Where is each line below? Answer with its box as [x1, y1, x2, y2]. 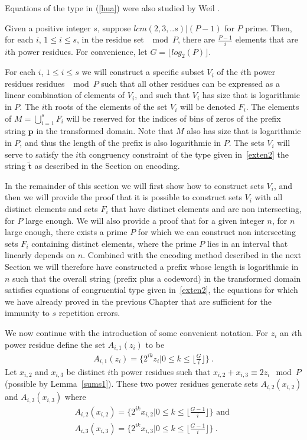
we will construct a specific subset [81, 66, 204, 78]
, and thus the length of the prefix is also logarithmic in [19, 136, 221, 149]
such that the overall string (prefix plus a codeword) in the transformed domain [12, 272, 301, 284]
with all [254, 191, 283, 203]
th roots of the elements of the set [44, 100, 168, 113]
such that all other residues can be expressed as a [101, 77, 280, 89]
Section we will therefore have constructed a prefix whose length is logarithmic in [5, 260, 299, 272]
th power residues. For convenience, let [7, 45, 148, 57]
